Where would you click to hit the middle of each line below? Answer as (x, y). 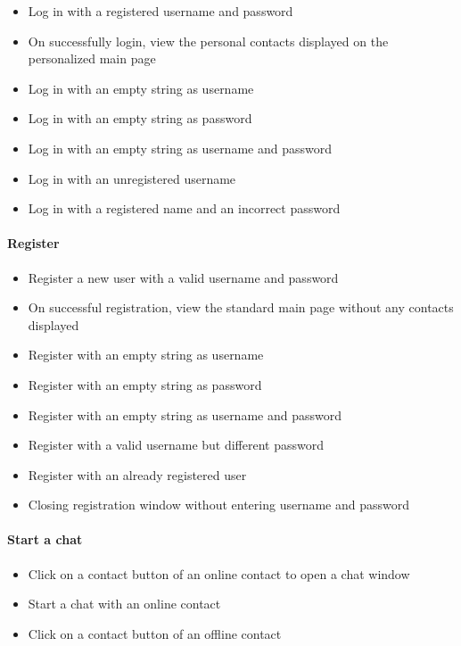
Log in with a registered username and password (161, 11)
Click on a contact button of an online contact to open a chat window (219, 573)
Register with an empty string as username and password (185, 414)
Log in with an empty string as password (140, 118)
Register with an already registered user (137, 474)
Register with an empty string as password (145, 384)
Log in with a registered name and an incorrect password (184, 208)
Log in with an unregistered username (132, 178)
